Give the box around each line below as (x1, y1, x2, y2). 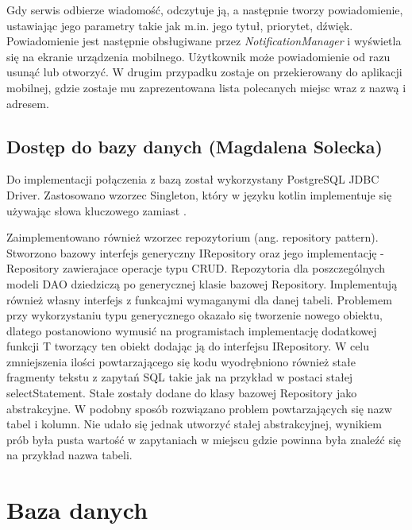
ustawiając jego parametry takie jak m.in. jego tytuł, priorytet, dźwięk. (6, 17, 353, 33)
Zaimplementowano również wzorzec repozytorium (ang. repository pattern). (6, 229, 379, 246)
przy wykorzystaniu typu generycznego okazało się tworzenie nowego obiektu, (6, 307, 383, 323)
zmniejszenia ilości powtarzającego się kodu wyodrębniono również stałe (6, 353, 356, 369)
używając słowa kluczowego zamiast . (6, 202, 187, 219)
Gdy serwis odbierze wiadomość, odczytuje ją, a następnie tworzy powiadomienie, (6, 2, 403, 17)
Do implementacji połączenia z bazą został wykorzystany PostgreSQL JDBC (6, 171, 379, 188)
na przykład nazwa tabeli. (6, 447, 133, 463)
